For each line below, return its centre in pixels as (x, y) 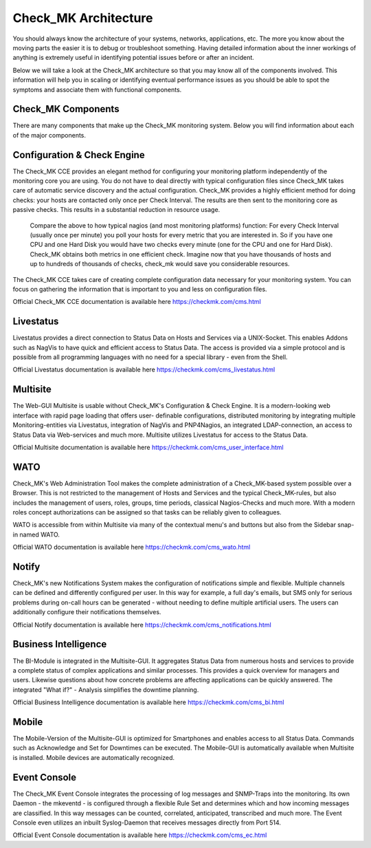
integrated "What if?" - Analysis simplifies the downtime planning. (106, 689)
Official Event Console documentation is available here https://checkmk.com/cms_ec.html (140, 835)
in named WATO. (36, 534)
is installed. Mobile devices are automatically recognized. (94, 757)
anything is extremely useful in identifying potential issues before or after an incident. (133, 58)
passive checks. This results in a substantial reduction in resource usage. (116, 210)
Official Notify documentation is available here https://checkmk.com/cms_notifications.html (142, 624)
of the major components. (49, 135)
